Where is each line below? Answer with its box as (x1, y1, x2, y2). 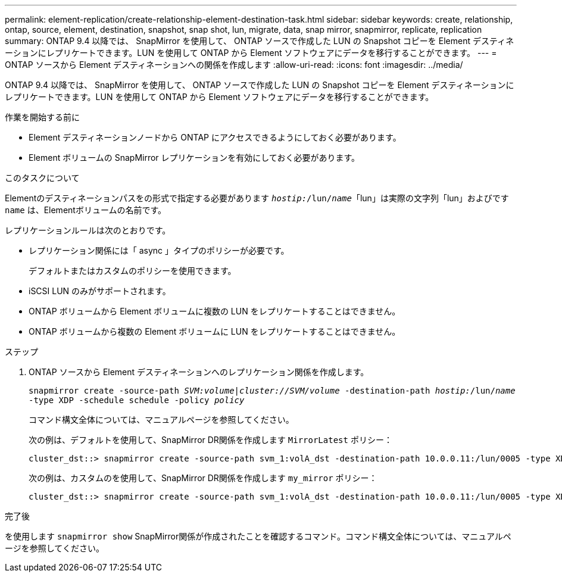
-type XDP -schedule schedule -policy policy (29, 395, 245, 405)
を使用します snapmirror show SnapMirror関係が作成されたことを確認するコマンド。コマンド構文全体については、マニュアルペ (5, 531, 511, 541)
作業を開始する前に (5, 112, 80, 122)
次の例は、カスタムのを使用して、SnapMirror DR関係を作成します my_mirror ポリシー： (29, 473, 377, 483)
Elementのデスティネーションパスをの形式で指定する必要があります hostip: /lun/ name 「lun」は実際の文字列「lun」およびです (5, 193, 509, 203)
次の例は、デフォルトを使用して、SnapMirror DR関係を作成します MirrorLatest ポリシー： (29, 435, 392, 445)
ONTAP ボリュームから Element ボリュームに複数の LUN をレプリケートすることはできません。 (29, 306, 401, 316)
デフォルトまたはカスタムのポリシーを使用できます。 (29, 266, 236, 276)
